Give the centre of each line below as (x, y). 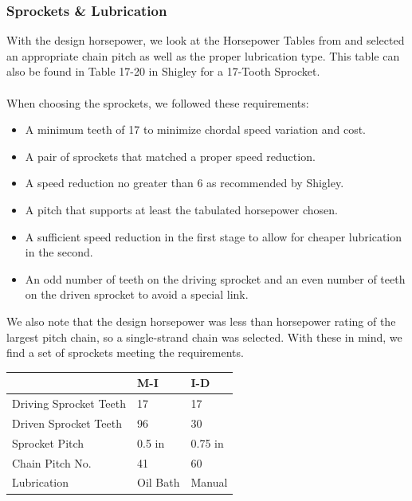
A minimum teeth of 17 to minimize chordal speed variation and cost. (196, 129)
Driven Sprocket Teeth (67, 423)
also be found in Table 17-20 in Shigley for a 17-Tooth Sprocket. (163, 71)
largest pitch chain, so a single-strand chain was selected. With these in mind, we (204, 337)
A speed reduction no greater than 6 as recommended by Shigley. (184, 183)
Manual (209, 482)
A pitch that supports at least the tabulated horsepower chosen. (181, 209)
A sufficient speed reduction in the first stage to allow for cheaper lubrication (214, 236)
